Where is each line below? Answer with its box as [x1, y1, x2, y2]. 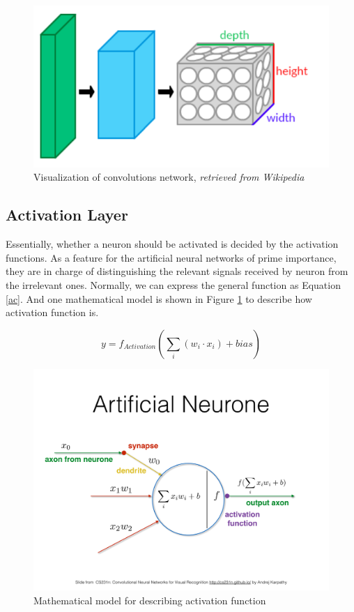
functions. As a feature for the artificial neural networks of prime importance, [6, 250, 337, 264]
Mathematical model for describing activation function [33, 592, 266, 607]
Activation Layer [6, 204, 128, 225]
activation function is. [6, 305, 99, 320]
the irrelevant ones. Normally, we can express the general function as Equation [6, 277, 341, 292]
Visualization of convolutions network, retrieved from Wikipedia [33, 170, 305, 184]
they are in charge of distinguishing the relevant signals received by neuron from [6, 264, 348, 278]
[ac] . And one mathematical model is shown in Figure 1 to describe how [6, 291, 312, 306]
